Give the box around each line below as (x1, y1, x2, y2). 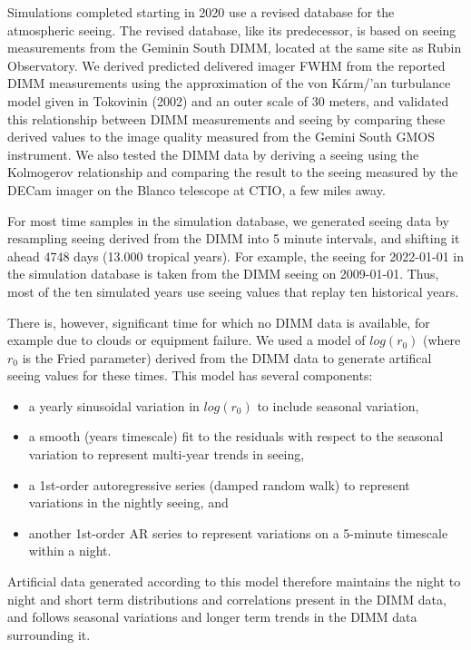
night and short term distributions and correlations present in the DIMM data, (7, 589, 446, 608)
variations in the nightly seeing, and (28, 493, 229, 512)
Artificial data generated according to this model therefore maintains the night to (7, 572, 461, 591)
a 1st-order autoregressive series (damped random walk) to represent (28, 475, 410, 494)
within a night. (28, 541, 112, 560)
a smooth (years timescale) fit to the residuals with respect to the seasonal (28, 427, 444, 446)
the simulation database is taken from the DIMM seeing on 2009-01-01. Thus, (7, 264, 439, 283)
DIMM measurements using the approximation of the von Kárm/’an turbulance (7, 74, 451, 93)
